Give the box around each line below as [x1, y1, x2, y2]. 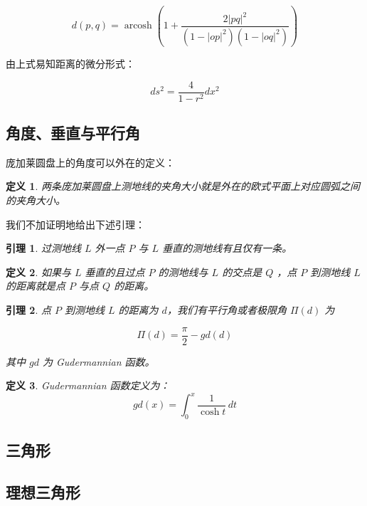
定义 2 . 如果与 [6, 264, 71, 279]
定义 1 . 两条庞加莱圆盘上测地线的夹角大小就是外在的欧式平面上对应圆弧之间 [6, 179, 360, 194]
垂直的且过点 [85, 264, 145, 279]
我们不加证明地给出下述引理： [6, 216, 145, 231]
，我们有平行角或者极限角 [166, 302, 287, 317]
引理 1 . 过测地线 [6, 241, 81, 255]
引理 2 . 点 [6, 302, 51, 317]
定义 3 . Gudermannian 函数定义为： [6, 378, 170, 393]
